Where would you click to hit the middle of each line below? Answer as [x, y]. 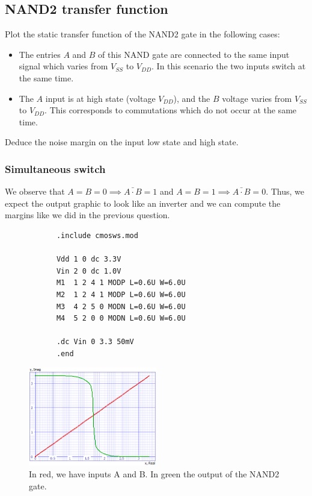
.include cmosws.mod [97, 235]
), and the [192, 98]
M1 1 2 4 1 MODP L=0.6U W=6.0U [121, 283]
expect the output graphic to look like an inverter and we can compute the [143, 203]
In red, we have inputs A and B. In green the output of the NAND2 [154, 473]
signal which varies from [63, 66]
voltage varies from [257, 98]
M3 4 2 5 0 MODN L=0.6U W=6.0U [121, 306]
